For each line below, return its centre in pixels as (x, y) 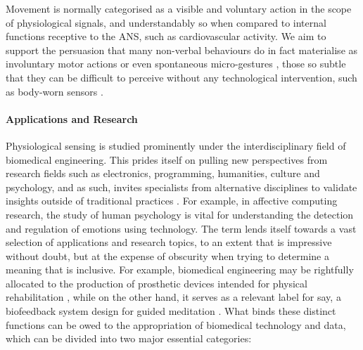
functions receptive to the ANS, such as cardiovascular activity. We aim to (166, 36)
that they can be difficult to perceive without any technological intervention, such (181, 77)
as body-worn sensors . (55, 91)
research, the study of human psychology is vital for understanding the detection (180, 214)
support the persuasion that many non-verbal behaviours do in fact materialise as (182, 50)
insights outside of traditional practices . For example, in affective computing (172, 201)
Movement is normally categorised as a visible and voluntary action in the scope (179, 8)
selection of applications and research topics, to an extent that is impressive (169, 242)
